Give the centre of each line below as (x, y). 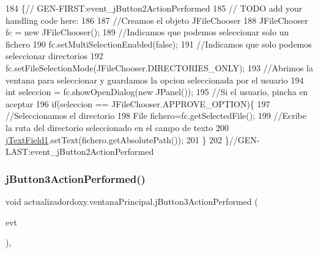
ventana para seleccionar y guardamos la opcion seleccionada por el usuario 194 (155, 80)
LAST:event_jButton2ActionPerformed (80, 151)
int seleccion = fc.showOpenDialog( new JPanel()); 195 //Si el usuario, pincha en (157, 92)
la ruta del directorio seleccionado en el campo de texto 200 (117, 127)
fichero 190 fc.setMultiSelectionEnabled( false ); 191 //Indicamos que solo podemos (159, 44)
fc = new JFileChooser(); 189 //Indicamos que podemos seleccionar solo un (147, 32)
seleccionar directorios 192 (54, 56)
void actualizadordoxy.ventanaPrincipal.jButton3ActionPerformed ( (132, 201)
